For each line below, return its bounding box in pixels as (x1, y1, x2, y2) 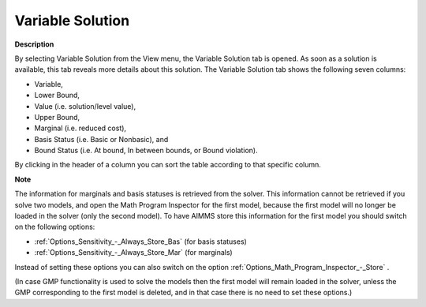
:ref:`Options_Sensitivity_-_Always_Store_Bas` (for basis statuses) (34, 237, 248, 246)
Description (14, 39, 54, 49)
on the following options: (14, 222, 95, 232)
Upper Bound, (34, 112, 80, 122)
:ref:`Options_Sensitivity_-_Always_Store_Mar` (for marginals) (34, 248, 233, 257)
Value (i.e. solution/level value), (34, 101, 136, 110)
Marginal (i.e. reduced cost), (34, 123, 126, 133)
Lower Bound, (34, 91, 80, 100)
